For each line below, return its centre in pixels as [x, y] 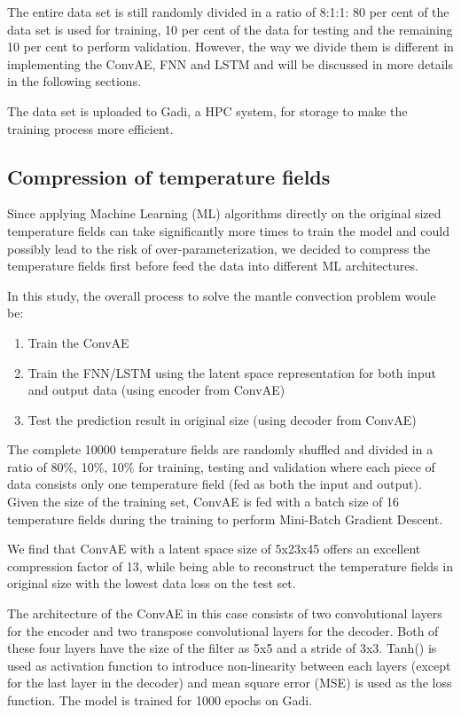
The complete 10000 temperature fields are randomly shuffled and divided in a [220, 449]
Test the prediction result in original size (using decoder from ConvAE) [222, 419]
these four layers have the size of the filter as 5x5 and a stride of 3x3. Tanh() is [222, 648]
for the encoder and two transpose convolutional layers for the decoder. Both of [223, 630]
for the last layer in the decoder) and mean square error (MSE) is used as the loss [230, 683]
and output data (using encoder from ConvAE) [156, 390]
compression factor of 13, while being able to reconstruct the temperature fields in [230, 566]
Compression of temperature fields [169, 176]
